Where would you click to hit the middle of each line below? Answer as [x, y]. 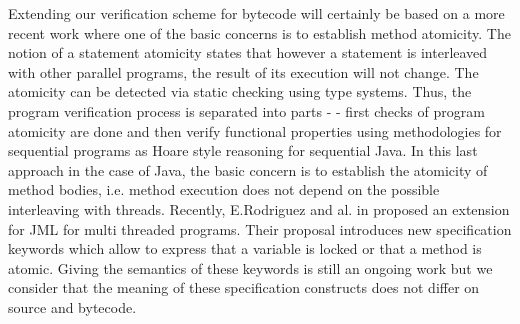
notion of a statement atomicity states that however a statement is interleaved [248, 52]
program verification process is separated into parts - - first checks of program [246, 110]
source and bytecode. [72, 306]
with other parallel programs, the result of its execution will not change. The [243, 71]
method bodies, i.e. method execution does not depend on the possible [224, 189]
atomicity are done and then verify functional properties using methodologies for [255, 130]
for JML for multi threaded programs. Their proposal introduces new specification [260, 228]
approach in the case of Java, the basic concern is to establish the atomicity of [248, 169]
